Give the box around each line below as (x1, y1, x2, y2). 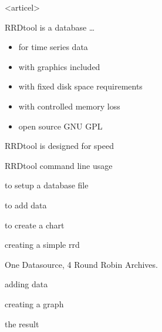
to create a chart (5, 218, 65, 231)
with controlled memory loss (18, 99, 120, 112)
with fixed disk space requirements (18, 80, 143, 92)
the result (5, 317, 39, 330)
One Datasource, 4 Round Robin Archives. (5, 258, 158, 270)
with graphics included (18, 60, 100, 72)
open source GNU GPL (18, 119, 103, 132)
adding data (5, 278, 48, 290)
